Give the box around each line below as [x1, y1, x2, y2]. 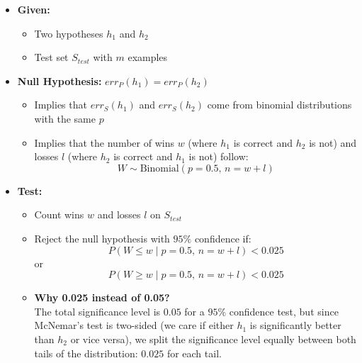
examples [128, 50, 168, 65]
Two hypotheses [34, 26, 103, 40]
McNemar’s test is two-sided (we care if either [34, 318, 234, 333]
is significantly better [249, 318, 341, 333]
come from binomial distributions [207, 97, 352, 112]
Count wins [34, 207, 84, 222]
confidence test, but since [229, 303, 339, 318]
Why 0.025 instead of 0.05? [34, 290, 170, 305]
